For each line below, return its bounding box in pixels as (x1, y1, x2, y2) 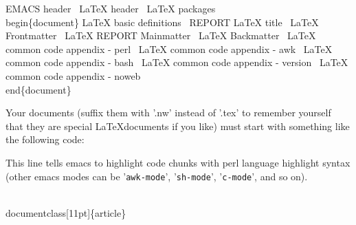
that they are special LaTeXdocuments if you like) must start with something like (5, 118, 350, 133)
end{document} (5, 82, 71, 96)
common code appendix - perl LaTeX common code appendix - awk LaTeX (5, 41, 333, 56)
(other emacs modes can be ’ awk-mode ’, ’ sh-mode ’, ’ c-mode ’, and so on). (5, 169, 308, 183)
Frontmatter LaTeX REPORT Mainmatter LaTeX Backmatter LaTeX (5, 28, 316, 43)
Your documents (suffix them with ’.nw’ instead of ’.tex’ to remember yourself (5, 105, 331, 120)
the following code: (5, 132, 85, 147)
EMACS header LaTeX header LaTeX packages (5, 1, 216, 15)
